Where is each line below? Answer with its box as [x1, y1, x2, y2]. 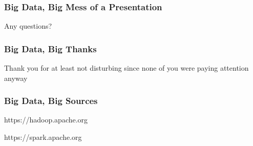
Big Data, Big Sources [4, 94, 98, 107]
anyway [4, 72, 28, 83]
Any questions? [4, 20, 52, 31]
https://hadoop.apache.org [4, 114, 88, 125]
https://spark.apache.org [4, 132, 82, 142]
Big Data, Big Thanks [4, 42, 97, 55]
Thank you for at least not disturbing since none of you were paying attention [4, 62, 249, 73]
